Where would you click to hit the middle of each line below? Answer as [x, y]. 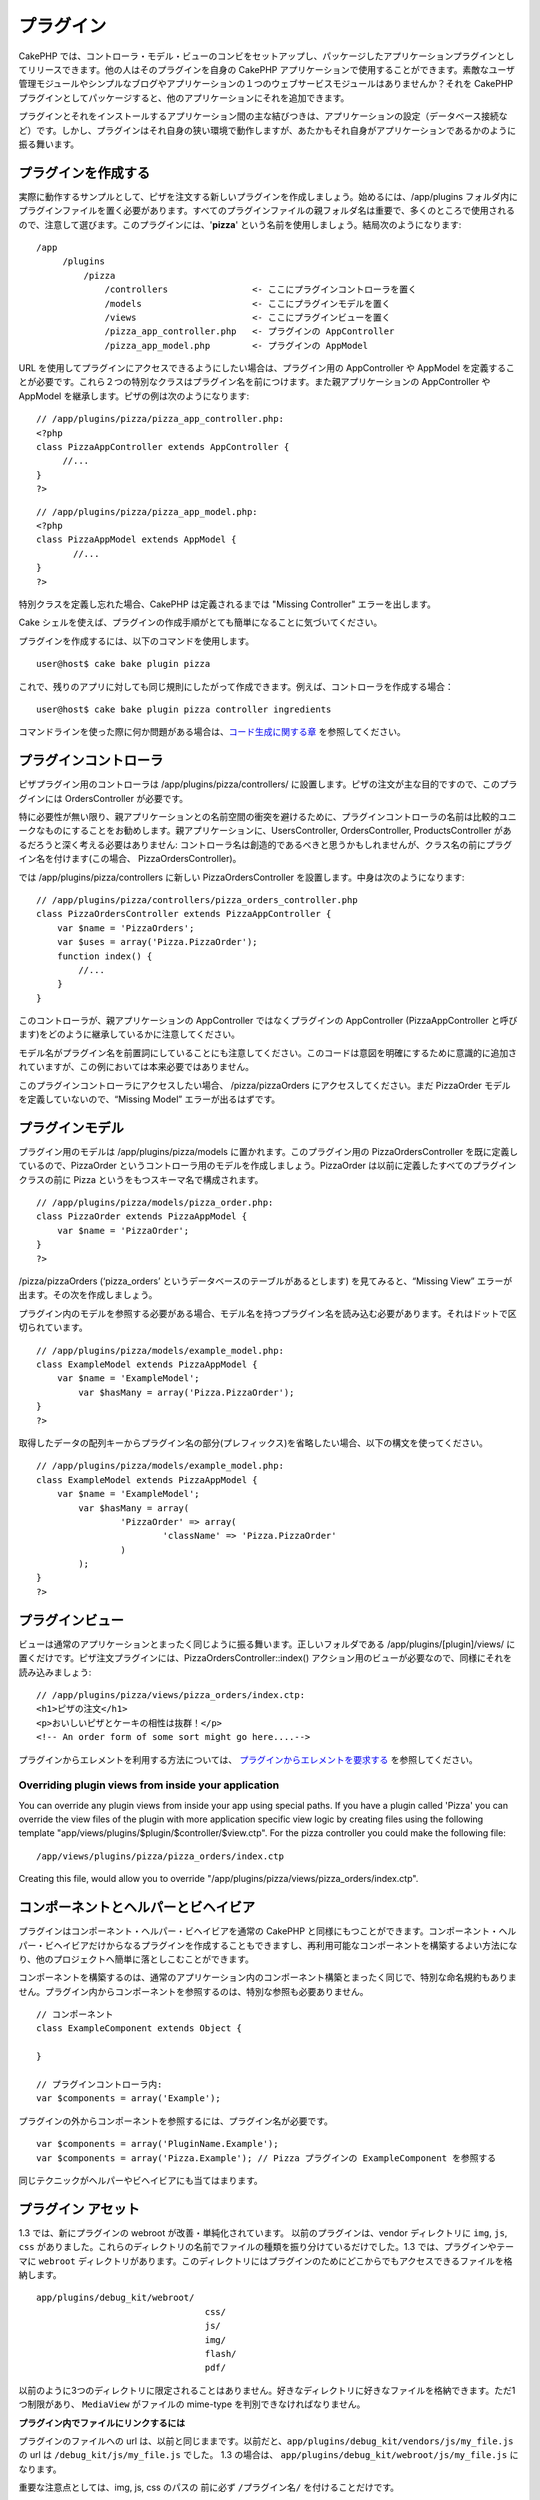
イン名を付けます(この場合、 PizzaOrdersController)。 [130, 859]
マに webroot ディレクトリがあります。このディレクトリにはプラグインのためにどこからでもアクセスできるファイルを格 [265, 2261]
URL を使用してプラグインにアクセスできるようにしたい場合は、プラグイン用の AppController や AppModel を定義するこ [266, 368]
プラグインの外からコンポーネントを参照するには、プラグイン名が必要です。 [176, 2121]
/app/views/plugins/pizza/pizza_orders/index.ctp [160, 1856]
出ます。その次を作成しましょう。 [88, 1295]
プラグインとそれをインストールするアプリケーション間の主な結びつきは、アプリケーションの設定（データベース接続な [263, 116]
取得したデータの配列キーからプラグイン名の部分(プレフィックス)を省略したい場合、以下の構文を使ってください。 [253, 1442]
